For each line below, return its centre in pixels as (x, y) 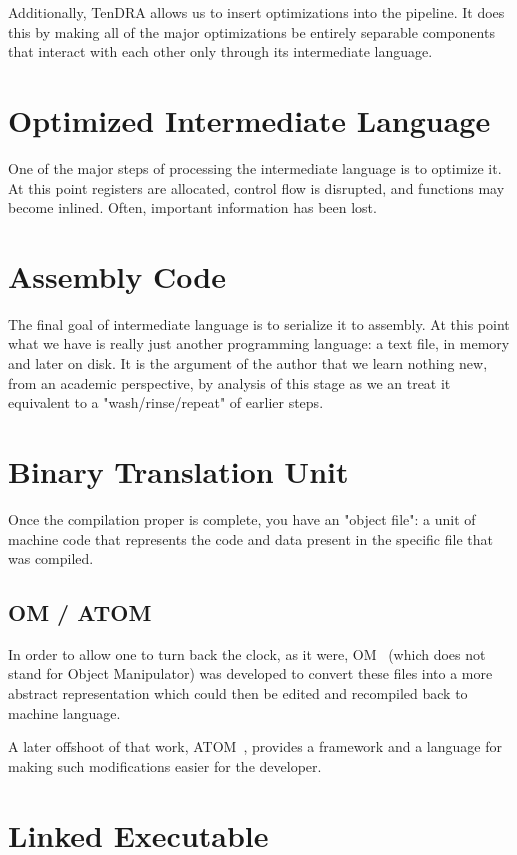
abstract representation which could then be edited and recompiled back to (238, 693)
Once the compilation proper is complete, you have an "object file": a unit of (242, 518)
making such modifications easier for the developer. (165, 765)
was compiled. (51, 558)
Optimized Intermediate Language (249, 119)
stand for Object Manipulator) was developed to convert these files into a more (250, 673)
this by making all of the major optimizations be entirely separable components (251, 31)
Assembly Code (117, 275)
